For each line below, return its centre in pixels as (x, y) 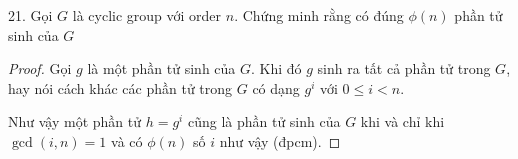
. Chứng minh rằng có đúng (319, 15)
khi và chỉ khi (402, 121)
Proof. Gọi (40, 68)
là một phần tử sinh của (161, 68)
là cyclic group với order (147, 15)
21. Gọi (30, 15)
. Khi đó (276, 68)
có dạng (276, 87)
